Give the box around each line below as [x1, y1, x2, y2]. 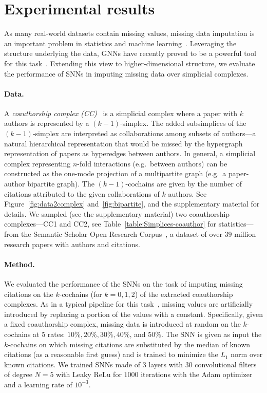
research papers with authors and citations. [4, 238, 140, 249]
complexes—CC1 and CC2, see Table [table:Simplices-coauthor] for [4, 218, 216, 229]
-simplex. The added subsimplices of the [120, 118, 246, 128]
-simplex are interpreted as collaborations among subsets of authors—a [32, 128, 256, 139]
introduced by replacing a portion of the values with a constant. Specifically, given [4, 308, 263, 319]
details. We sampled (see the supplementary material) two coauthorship [4, 208, 230, 219]
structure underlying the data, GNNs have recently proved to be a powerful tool [4, 48, 256, 59]
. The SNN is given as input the [161, 328, 262, 339]
